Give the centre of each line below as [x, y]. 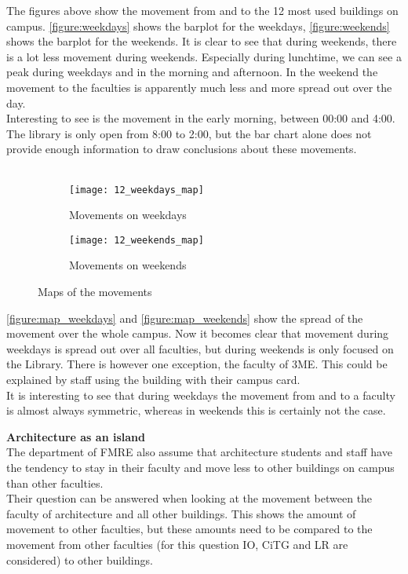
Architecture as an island [76, 436]
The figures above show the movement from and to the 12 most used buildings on [202, 10]
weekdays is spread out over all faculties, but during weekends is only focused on [200, 348]
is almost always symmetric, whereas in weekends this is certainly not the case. [196, 410]
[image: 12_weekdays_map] [137, 190]
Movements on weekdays [128, 215]
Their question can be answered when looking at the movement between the [189, 498]
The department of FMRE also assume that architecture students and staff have [199, 452]
